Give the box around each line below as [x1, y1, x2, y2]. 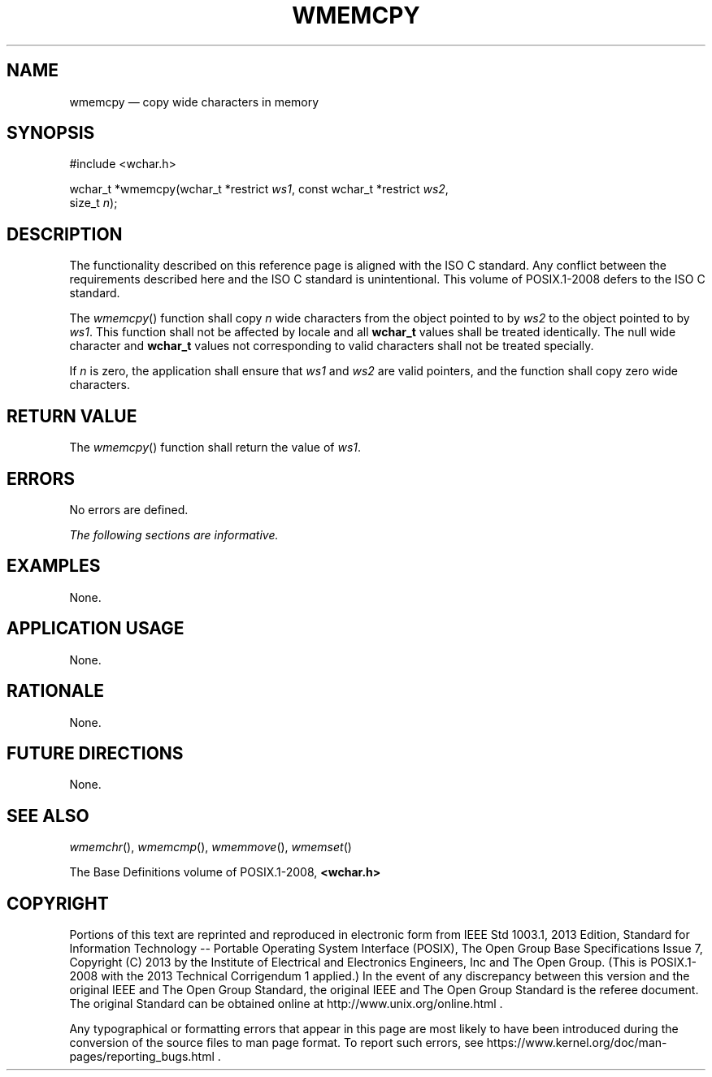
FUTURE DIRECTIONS [7, 742, 184, 763]
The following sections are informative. [69, 527, 279, 542]
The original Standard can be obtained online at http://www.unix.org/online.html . [69, 997, 503, 1011]
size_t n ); [69, 196, 118, 210]
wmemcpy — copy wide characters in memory [69, 94, 319, 109]
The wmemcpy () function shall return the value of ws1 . [69, 440, 362, 455]
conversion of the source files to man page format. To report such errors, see [69, 1036, 484, 1050]
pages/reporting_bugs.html [69, 1049, 215, 1064]
